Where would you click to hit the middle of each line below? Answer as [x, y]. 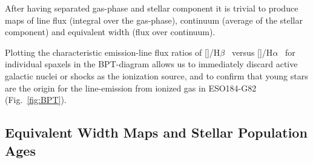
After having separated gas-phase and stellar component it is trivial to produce [152, 8]
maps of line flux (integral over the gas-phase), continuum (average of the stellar [154, 20]
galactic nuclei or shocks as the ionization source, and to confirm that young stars [156, 75]
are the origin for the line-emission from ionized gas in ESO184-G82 [131, 88]
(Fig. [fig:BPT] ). [36, 100]
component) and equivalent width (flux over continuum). [110, 32]
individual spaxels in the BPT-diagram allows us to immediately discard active [151, 64]
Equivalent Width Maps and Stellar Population [156, 132]
